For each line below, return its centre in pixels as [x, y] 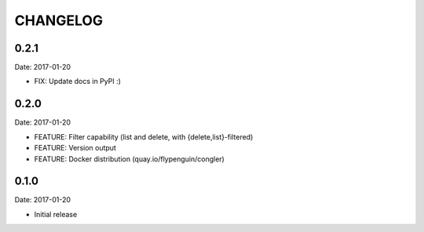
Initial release [56, 214]
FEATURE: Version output [75, 148]
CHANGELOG [59, 20]
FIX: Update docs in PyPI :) [78, 82]
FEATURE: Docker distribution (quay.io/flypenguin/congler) [130, 159]
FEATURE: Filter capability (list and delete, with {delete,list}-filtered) [144, 136]
